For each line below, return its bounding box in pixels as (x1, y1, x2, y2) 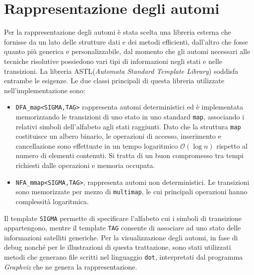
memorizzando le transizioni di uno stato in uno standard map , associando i (15, 111, 245, 121)
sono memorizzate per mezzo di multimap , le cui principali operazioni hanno (15, 186, 248, 197)
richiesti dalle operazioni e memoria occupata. (15, 160, 155, 170)
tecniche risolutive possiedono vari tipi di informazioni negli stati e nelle (4, 55, 222, 66)
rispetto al (216, 140, 248, 151)
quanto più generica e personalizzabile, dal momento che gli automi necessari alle (4, 46, 251, 56)
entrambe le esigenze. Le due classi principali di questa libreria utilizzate (4, 75, 224, 86)
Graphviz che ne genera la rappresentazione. (4, 261, 137, 272)
